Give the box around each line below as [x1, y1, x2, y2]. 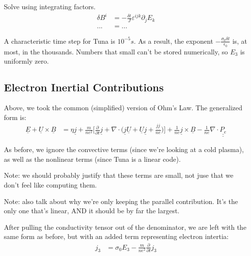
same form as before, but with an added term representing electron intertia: [4, 231, 229, 241]
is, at [232, 35, 248, 46]
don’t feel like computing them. [4, 180, 97, 189]
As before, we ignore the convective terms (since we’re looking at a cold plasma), [4, 144, 244, 154]
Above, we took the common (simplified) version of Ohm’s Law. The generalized [4, 102, 243, 113]
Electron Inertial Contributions [4, 80, 164, 95]
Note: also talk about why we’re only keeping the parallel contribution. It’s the [4, 196, 238, 206]
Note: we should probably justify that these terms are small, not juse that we [4, 170, 234, 180]
